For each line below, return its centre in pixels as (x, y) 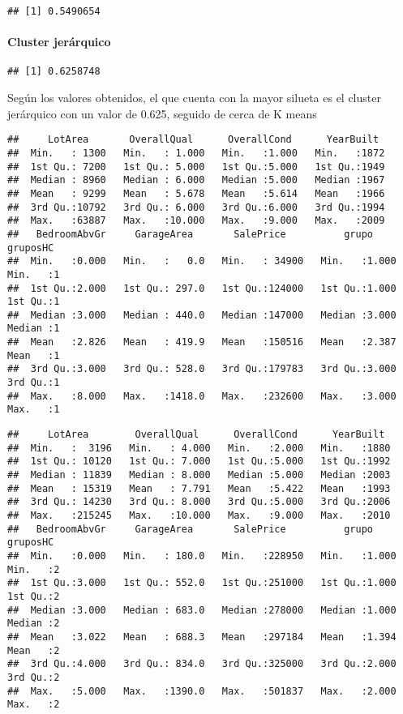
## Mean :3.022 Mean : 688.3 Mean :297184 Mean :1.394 (202, 637)
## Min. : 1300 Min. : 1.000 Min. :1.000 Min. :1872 (196, 153)
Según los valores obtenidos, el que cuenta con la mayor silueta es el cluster (194, 98)
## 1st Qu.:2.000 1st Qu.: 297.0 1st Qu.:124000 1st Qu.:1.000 (202, 288)
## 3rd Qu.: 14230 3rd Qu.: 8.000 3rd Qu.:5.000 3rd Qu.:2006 (199, 502)
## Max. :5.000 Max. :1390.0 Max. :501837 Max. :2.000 (202, 691)
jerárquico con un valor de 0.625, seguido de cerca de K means (162, 113)
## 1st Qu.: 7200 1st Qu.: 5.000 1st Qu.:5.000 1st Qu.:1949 (196, 167)
